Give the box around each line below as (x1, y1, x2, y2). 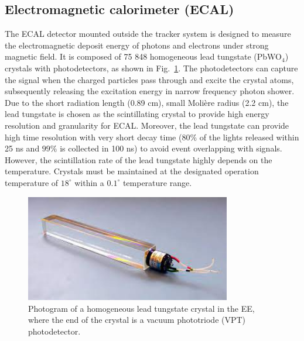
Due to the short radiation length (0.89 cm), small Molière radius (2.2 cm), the (5, 96, 289, 108)
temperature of (5, 176, 59, 188)
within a (74, 176, 104, 188)
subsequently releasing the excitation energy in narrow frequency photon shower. (5, 85, 295, 97)
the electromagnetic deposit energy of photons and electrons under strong (5, 39, 269, 51)
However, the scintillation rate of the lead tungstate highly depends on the (5, 153, 272, 166)
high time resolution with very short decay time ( (5, 130, 182, 143)
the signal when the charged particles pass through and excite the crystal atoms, (5, 73, 294, 85)
